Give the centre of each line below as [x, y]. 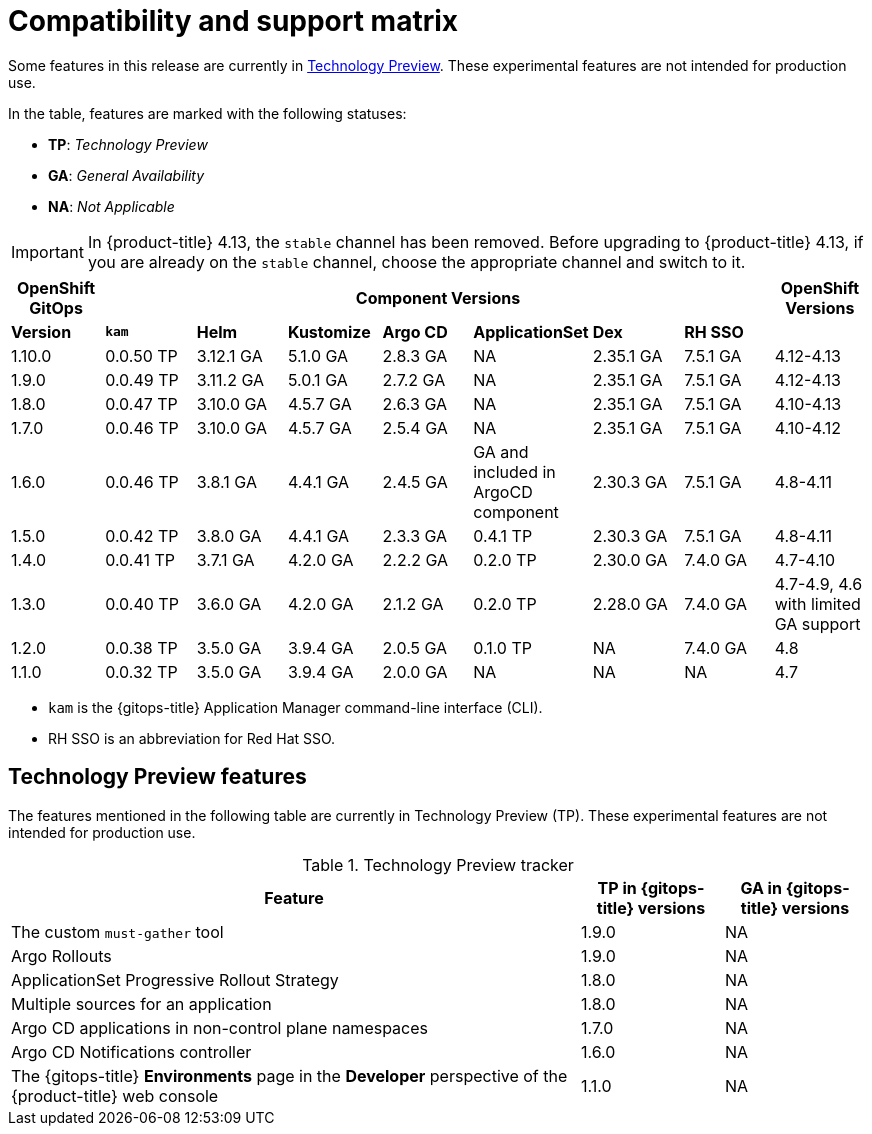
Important [47, 251]
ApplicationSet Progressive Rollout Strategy [175, 979]
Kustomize [329, 331]
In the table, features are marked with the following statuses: [207, 113]
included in [514, 471]
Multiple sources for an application [141, 1003]
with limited [817, 603]
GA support [817, 623]
